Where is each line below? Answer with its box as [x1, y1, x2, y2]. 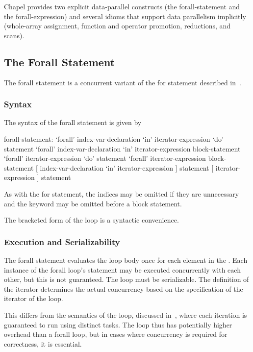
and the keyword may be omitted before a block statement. [4, 198, 182, 208]
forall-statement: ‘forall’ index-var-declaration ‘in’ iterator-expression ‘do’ [4, 133, 224, 144]
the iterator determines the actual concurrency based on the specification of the [4, 283, 243, 294]
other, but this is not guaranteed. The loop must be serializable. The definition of [4, 274, 249, 284]
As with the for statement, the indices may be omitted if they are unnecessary [4, 188, 239, 199]
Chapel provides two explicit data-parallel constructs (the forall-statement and [4, 1, 240, 11]
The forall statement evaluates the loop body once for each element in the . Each [4, 254, 248, 265]
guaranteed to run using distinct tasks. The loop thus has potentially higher [4, 319, 232, 329]
